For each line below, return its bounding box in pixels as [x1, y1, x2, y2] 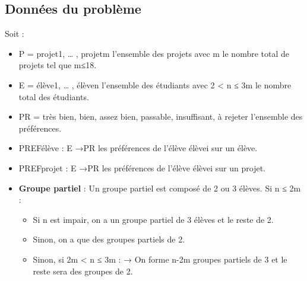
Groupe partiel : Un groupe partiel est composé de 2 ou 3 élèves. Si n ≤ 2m [18, 181, 301, 194]
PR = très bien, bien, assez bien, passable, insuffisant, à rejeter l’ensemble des [18, 110, 303, 123]
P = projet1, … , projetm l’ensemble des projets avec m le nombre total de [18, 47, 290, 59]
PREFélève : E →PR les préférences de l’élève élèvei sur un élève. [18, 142, 258, 154]
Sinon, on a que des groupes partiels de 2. [33, 233, 185, 245]
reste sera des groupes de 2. [33, 264, 133, 277]
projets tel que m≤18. [18, 59, 97, 71]
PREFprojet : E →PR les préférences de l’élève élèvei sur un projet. [18, 161, 265, 174]
